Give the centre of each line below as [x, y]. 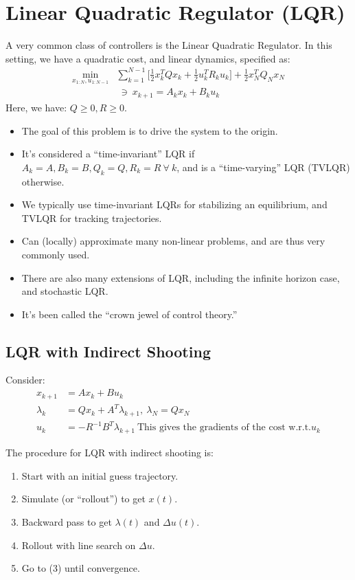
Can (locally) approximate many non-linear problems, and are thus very [173, 241]
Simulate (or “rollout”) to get [83, 499]
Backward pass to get [67, 522]
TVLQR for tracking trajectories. [92, 217]
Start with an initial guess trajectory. [100, 475]
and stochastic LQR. [65, 291]
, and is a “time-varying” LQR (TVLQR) [263, 167]
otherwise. [43, 181]
